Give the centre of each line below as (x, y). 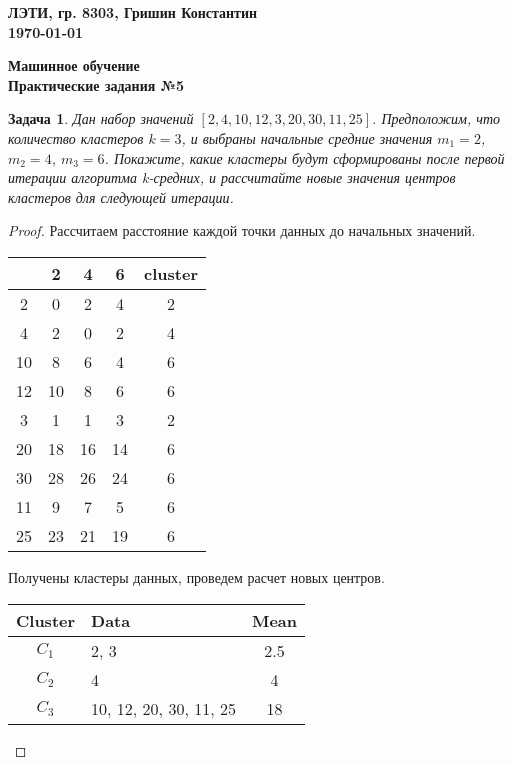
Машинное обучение (74, 65)
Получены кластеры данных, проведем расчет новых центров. (196, 576)
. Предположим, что (436, 118)
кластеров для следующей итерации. (121, 196)
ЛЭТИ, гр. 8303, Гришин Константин (133, 12)
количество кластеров (76, 137)
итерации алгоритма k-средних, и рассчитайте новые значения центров (232, 177)
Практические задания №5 (96, 84)
